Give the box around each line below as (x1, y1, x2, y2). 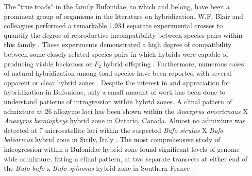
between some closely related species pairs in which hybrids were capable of (4, 48, 228, 59)
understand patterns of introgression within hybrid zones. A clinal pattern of (4, 96, 232, 106)
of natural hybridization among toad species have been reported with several (4, 68, 232, 78)
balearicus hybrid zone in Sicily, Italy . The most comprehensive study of (4, 134, 220, 144)
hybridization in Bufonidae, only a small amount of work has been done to (4, 87, 226, 97)
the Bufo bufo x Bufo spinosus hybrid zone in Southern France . (4, 163, 194, 173)
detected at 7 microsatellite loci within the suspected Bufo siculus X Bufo (4, 125, 223, 135)
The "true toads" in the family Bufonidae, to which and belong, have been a (4, 1, 230, 11)
